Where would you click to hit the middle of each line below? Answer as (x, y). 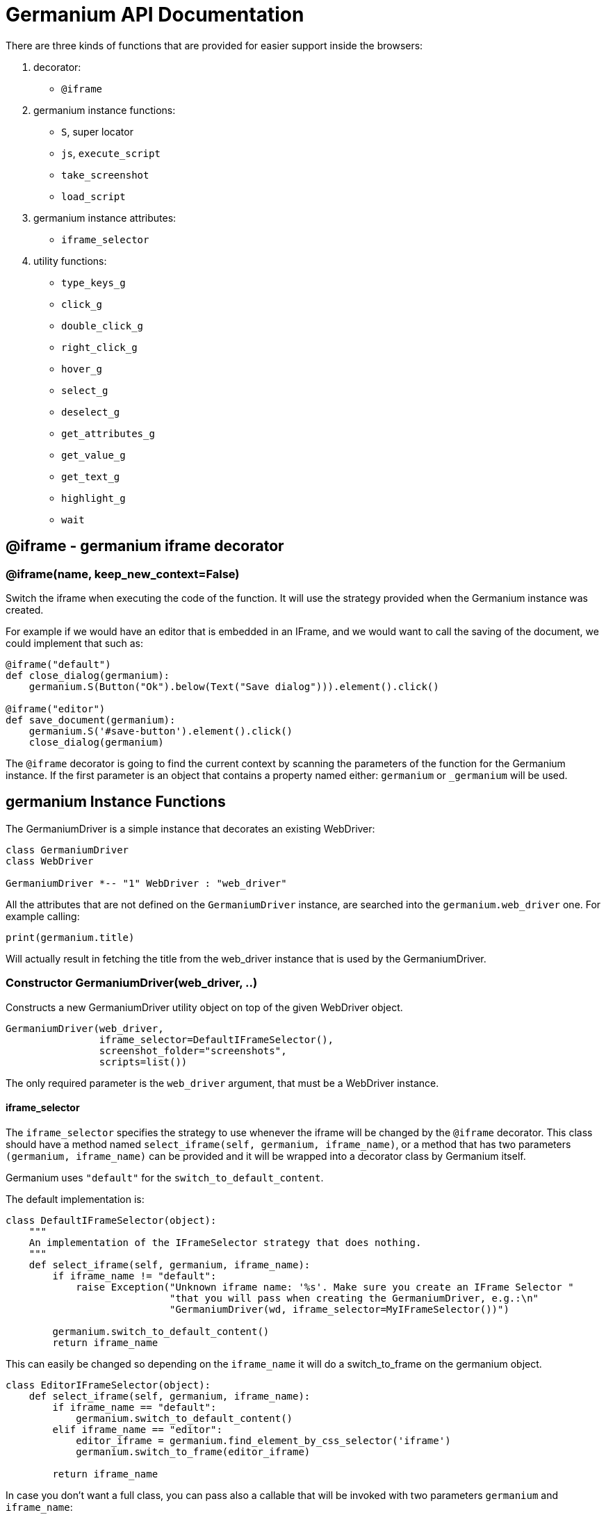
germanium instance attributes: (105, 218)
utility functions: (70, 261)
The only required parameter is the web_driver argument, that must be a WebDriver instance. (222, 1083)
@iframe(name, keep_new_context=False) (123, 574)
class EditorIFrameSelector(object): (108, 1385)
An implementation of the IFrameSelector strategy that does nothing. (225, 1242)
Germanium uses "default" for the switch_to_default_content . (165, 1177)
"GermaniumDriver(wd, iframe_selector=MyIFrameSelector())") (339, 1309)
